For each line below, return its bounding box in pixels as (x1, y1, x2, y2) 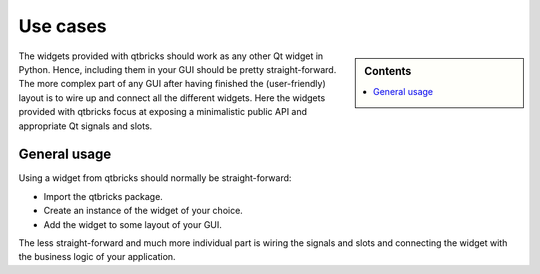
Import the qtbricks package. (43, 190, 164, 202)
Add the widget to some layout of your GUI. (43, 218, 222, 230)
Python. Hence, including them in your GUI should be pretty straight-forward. (18, 63, 337, 75)
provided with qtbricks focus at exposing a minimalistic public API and (18, 106, 308, 118)
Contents (364, 64, 412, 78)
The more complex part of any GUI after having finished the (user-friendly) (18, 78, 327, 90)
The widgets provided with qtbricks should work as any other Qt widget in (18, 50, 324, 62)
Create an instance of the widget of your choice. (43, 205, 244, 217)
